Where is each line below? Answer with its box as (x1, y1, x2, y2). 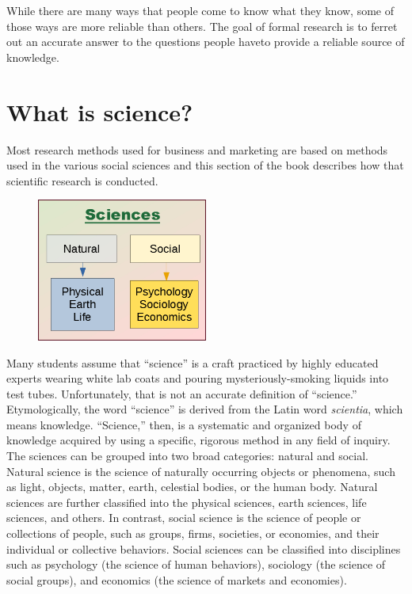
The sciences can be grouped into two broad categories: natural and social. (6, 447, 369, 464)
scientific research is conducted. (6, 172, 158, 188)
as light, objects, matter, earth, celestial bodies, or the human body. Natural (6, 478, 378, 495)
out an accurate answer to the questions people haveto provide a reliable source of (6, 33, 405, 50)
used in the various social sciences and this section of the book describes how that (6, 157, 404, 173)
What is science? (6, 95, 193, 128)
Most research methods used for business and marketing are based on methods (6, 141, 388, 158)
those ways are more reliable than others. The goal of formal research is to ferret (6, 17, 398, 34)
